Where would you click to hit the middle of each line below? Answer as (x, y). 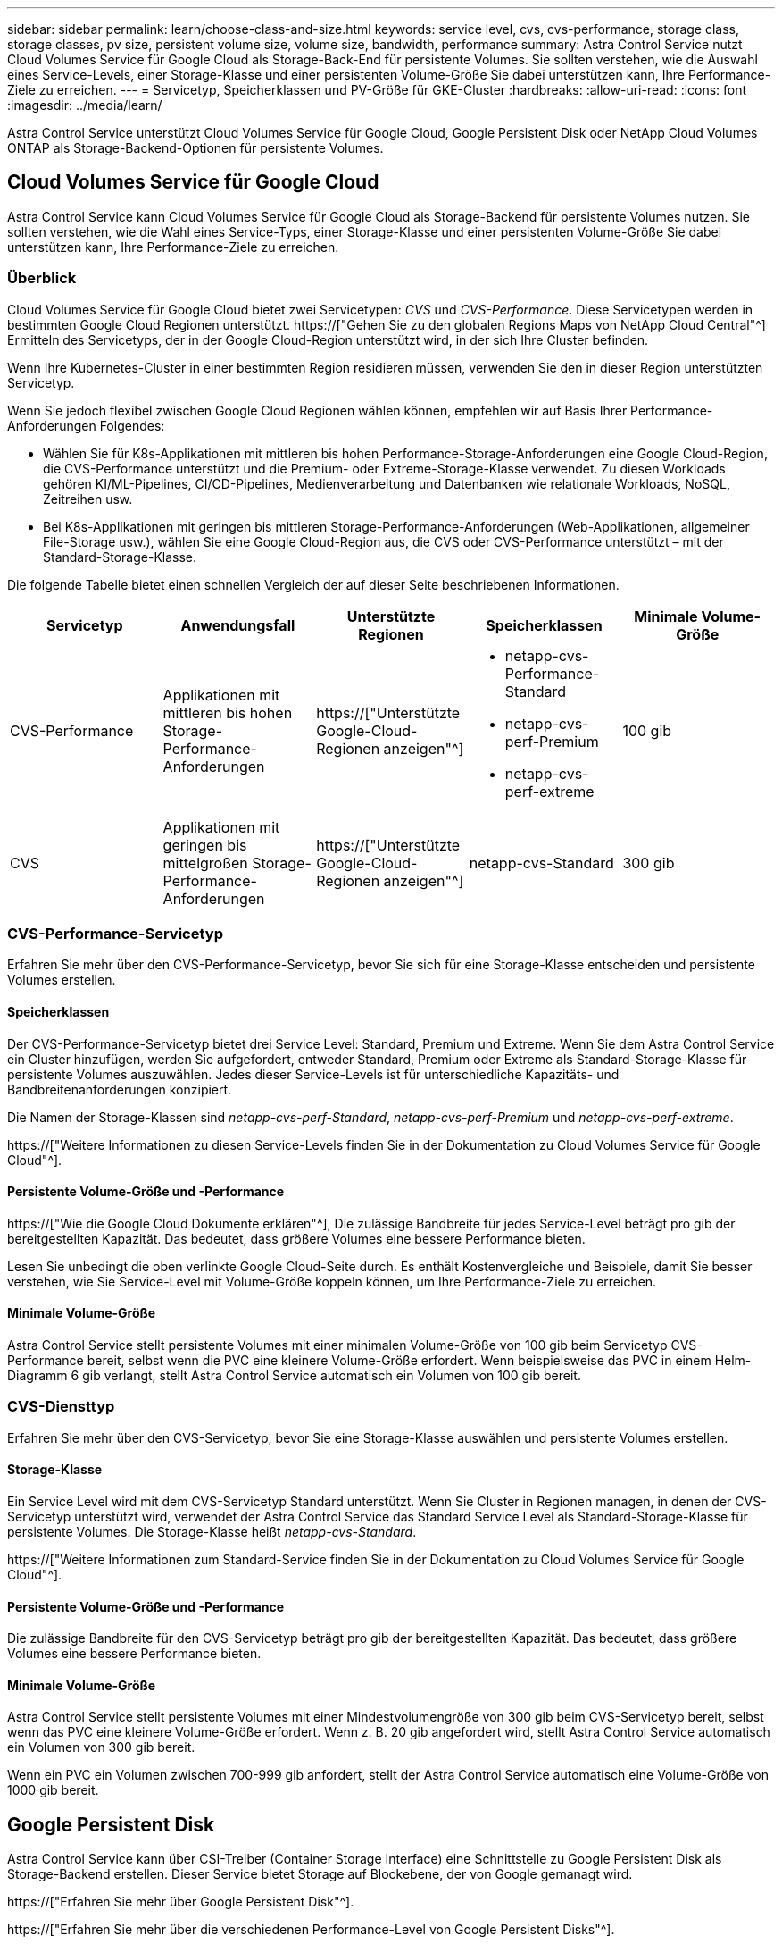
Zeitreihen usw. (88, 499)
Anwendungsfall (238, 625)
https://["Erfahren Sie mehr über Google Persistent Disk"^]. (181, 1902)
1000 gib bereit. (53, 1790)
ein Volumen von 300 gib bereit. (101, 1747)
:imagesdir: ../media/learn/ (85, 105)
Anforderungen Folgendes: (86, 425)
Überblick (42, 278)
